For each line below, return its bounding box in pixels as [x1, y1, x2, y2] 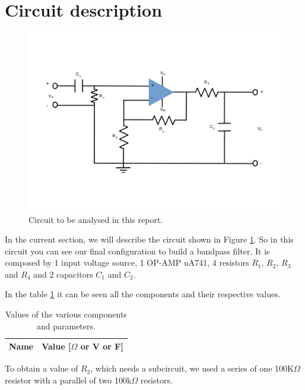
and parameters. [36, 319, 96, 332]
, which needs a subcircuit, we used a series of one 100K [90, 362, 294, 375]
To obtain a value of [5, 362, 78, 375]
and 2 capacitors [33, 268, 93, 280]
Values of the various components [5, 308, 127, 320]
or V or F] [80, 340, 123, 353]
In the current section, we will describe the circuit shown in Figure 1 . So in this [5, 233, 294, 246]
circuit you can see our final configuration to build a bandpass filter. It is [5, 244, 270, 257]
